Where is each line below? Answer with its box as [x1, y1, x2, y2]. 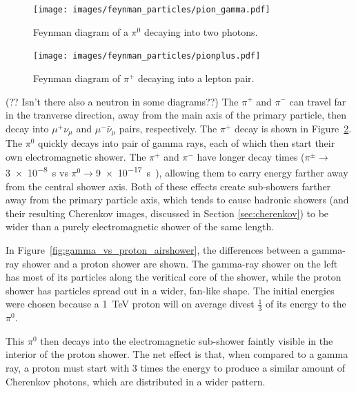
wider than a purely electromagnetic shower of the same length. [6, 219, 275, 234]
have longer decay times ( [197, 149, 305, 163]
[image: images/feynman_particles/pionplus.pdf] [33, 51, 261, 61]
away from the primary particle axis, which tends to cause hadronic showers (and [6, 192, 349, 207]
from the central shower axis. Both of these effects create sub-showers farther [6, 179, 331, 193]
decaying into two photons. [144, 24, 258, 39]
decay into [6, 121, 49, 135]
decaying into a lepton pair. [137, 70, 255, 85]
